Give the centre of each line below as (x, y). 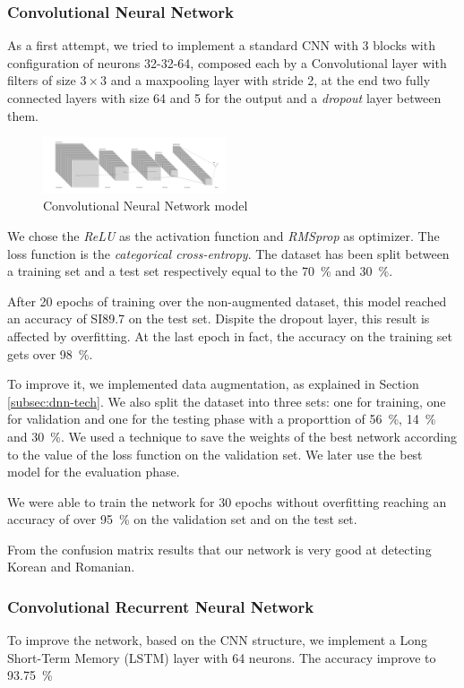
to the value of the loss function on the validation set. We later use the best (215, 454)
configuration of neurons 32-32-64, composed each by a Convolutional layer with (227, 62)
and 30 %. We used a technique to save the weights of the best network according (232, 436)
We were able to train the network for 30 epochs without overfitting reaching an (227, 501)
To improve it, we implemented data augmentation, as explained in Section (213, 384)
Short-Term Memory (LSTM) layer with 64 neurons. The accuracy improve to (222, 657)
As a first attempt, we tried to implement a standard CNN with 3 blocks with (221, 45)
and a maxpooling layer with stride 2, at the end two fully (271, 80)
